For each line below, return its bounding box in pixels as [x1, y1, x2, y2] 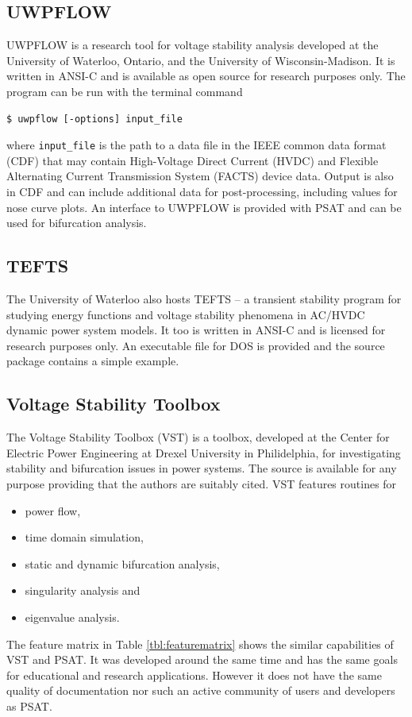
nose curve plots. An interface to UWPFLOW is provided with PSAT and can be [6, 199, 402, 215]
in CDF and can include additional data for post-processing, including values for [6, 183, 398, 200]
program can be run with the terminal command [6, 83, 243, 99]
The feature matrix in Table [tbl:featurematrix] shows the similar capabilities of [6, 635, 394, 652]
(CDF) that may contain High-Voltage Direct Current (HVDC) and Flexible [6, 152, 379, 168]
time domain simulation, [25, 529, 144, 545]
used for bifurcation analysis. [6, 214, 147, 231]
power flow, [25, 502, 81, 518]
